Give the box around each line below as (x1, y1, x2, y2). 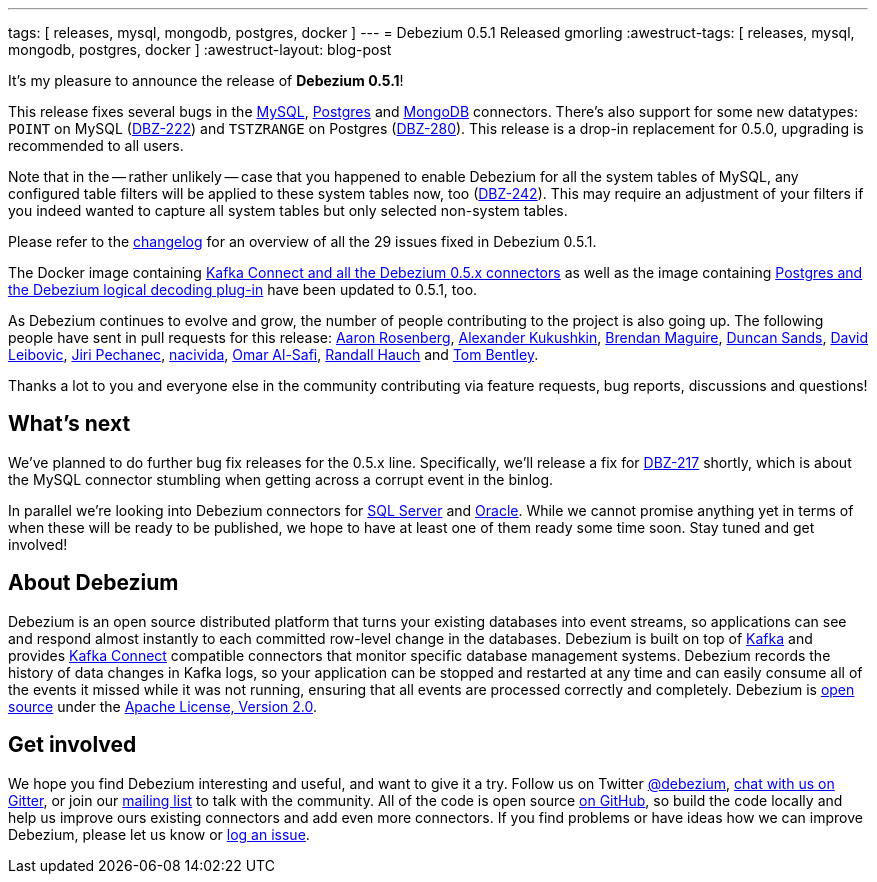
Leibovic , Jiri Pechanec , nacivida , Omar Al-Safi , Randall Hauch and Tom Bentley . (8, 346, 539, 363)
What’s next (8, 411, 131, 437)
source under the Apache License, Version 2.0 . (8, 697, 318, 715)
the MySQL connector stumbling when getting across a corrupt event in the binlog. (8, 470, 554, 488)
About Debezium (8, 570, 179, 596)
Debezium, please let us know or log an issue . (8, 825, 310, 843)
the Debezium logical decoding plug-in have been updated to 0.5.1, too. (8, 281, 478, 298)
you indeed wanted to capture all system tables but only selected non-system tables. (8, 202, 568, 219)
